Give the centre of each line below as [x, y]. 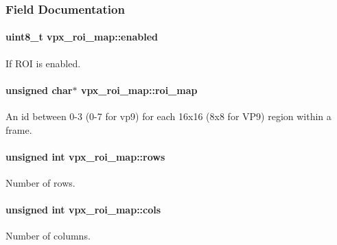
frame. [19, 129]
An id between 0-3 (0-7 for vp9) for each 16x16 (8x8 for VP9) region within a [168, 116]
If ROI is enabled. [43, 63]
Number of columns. [48, 236]
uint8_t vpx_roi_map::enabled [82, 37]
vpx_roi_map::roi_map [139, 90]
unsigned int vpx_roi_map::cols [83, 210]
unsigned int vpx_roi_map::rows [85, 156]
